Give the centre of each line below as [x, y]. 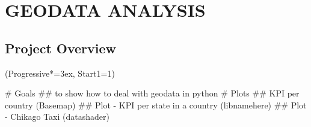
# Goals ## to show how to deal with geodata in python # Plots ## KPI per [152, 93]
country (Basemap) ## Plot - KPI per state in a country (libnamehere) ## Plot [156, 105]
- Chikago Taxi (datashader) [57, 117]
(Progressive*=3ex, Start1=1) [60, 73]
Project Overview [61, 48]
